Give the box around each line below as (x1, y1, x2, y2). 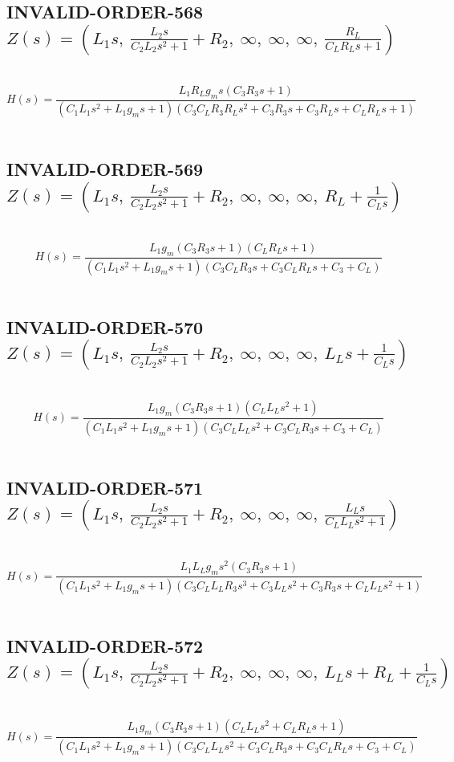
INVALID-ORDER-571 (6, 475, 204, 499)
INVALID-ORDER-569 (6, 157, 204, 181)
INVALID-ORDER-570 (6, 314, 204, 339)
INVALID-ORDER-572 (6, 633, 204, 658)
